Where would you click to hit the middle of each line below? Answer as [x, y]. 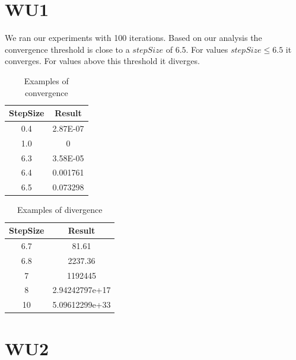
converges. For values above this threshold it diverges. [102, 61]
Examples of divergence [60, 210]
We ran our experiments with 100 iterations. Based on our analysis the [133, 38]
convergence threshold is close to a [67, 49]
